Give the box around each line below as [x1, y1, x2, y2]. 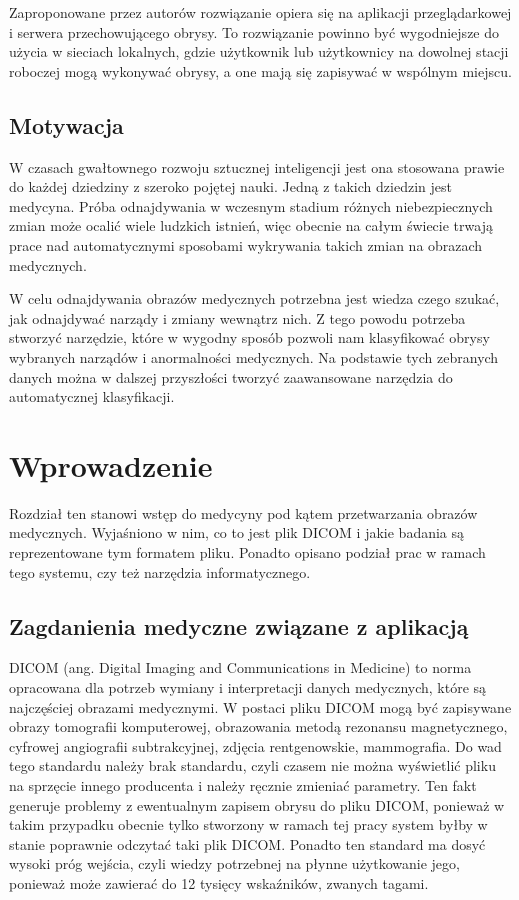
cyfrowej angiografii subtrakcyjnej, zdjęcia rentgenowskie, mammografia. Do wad [9, 735, 502, 756]
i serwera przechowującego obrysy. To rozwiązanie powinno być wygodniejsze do [9, 21, 500, 42]
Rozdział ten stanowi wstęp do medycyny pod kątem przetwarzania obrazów [9, 502, 478, 523]
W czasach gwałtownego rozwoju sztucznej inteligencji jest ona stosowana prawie [9, 156, 505, 177]
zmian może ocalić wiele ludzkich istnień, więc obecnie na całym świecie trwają [9, 215, 493, 236]
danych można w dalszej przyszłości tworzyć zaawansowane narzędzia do [9, 366, 453, 387]
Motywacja [9, 109, 124, 140]
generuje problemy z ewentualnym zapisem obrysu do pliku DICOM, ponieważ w [9, 794, 505, 815]
